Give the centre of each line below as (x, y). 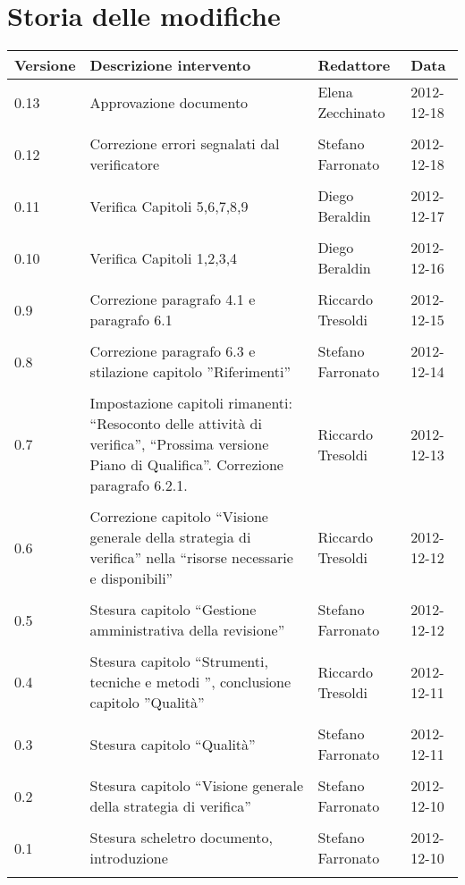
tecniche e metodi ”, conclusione (190, 682)
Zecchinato (351, 113)
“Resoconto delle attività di (176, 424)
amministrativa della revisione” (187, 630)
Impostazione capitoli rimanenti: (191, 403)
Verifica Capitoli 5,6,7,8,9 (169, 206)
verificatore (125, 164)
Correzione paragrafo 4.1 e (173, 299)
